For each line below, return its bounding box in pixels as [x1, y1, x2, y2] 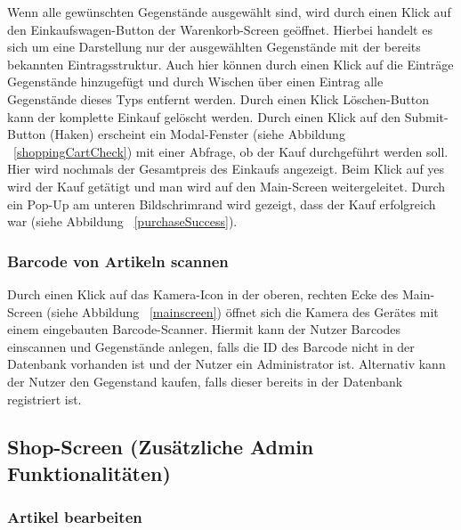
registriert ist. [7, 389, 82, 408]
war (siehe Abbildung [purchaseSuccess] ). [7, 212, 238, 231]
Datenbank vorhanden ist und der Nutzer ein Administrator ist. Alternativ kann [7, 355, 446, 373]
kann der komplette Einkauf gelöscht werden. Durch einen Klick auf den [7, 107, 400, 126]
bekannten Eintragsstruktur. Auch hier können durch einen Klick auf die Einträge [7, 54, 454, 73]
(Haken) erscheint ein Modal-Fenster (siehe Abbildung [50, 125, 345, 143]
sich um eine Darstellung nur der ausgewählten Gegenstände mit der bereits [7, 37, 421, 56]
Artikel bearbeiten [7, 506, 142, 528]
